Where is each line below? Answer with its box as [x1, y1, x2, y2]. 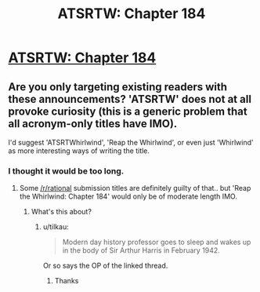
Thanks [54, 276, 79, 286]
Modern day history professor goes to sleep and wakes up [62, 237, 251, 247]
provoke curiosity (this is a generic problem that [8, 104, 248, 118]
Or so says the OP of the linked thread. [42, 261, 168, 271]
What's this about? [31, 207, 92, 217]
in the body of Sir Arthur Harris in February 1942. [62, 246, 221, 255]
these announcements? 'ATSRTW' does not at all [8, 92, 252, 106]
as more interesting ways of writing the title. [8, 146, 150, 155]
